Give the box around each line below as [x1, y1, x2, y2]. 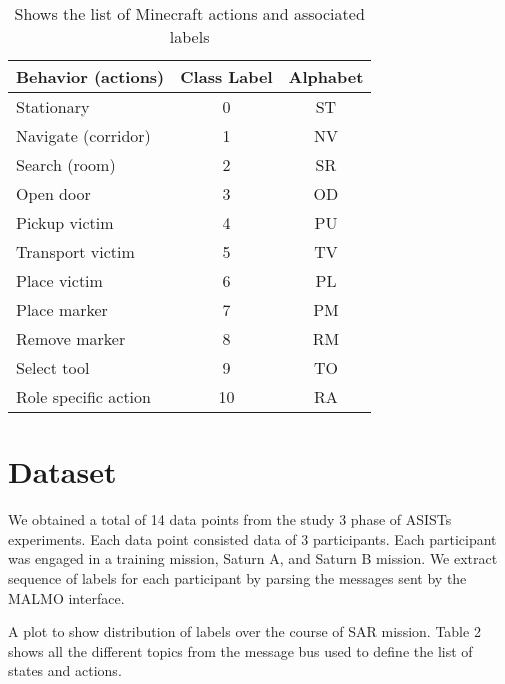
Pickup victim [16, 211, 114, 234]
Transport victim [16, 240, 135, 263]
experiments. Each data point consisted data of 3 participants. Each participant [8, 528, 497, 549]
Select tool [16, 356, 90, 379]
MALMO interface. [8, 587, 125, 608]
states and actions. [8, 660, 122, 681]
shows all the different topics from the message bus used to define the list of [8, 640, 473, 661]
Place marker [16, 298, 108, 321]
